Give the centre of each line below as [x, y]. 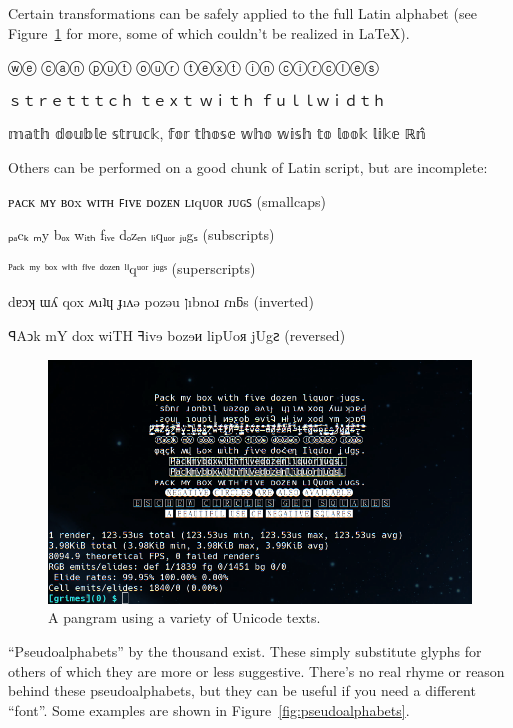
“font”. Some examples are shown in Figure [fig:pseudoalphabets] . [209, 709]
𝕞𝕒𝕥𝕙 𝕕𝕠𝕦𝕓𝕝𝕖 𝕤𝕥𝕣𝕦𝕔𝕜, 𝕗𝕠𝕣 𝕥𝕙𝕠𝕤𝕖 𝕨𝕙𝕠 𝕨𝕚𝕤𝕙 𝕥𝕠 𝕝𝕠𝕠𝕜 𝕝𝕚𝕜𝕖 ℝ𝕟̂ [217, 133]
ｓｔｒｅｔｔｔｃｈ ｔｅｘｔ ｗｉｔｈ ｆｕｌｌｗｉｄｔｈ [197, 99]
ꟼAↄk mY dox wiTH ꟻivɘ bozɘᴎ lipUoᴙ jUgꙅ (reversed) [177, 334]
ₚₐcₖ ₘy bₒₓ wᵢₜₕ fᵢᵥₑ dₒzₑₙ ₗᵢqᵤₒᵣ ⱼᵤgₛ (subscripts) [141, 234]
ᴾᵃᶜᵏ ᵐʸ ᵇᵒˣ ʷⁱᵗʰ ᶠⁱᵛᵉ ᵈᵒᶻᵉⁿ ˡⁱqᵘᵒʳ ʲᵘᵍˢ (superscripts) [132, 267]
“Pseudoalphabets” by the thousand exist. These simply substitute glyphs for [245, 650]
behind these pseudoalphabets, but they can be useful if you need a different [242, 690]
